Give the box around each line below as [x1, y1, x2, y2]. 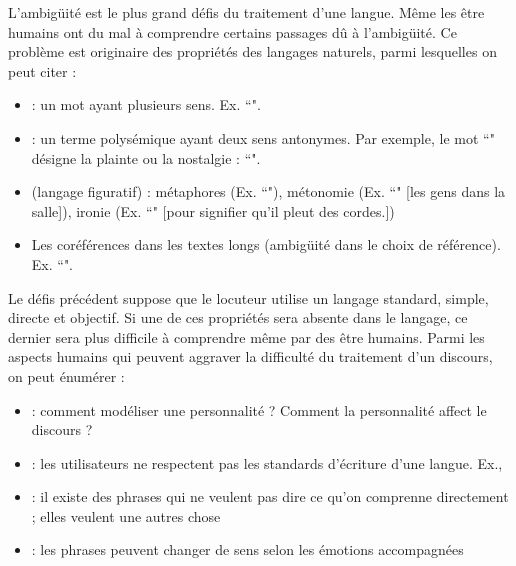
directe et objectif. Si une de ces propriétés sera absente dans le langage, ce [8, 307, 468, 328]
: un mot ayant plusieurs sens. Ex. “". [31, 94, 261, 115]
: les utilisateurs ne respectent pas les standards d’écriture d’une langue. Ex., [31, 452, 503, 473]
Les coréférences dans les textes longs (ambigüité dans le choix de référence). [31, 234, 501, 255]
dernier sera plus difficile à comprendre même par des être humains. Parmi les [8, 326, 485, 347]
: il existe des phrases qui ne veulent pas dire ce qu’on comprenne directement [31, 486, 509, 507]
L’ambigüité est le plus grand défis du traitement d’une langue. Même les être [8, 2, 485, 22]
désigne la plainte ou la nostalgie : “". [31, 147, 261, 168]
